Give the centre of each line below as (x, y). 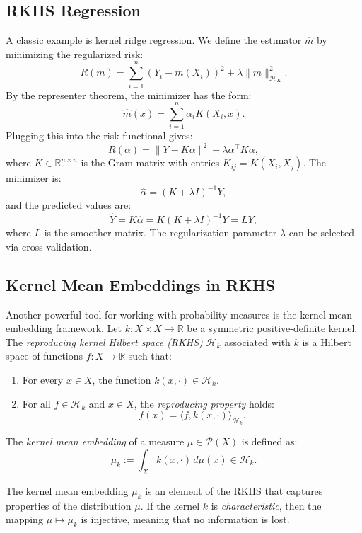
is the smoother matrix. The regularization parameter (160, 233)
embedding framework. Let (64, 328)
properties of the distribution (69, 505)
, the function (122, 379)
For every (43, 379)
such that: (150, 356)
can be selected (322, 233)
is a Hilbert (327, 342)
